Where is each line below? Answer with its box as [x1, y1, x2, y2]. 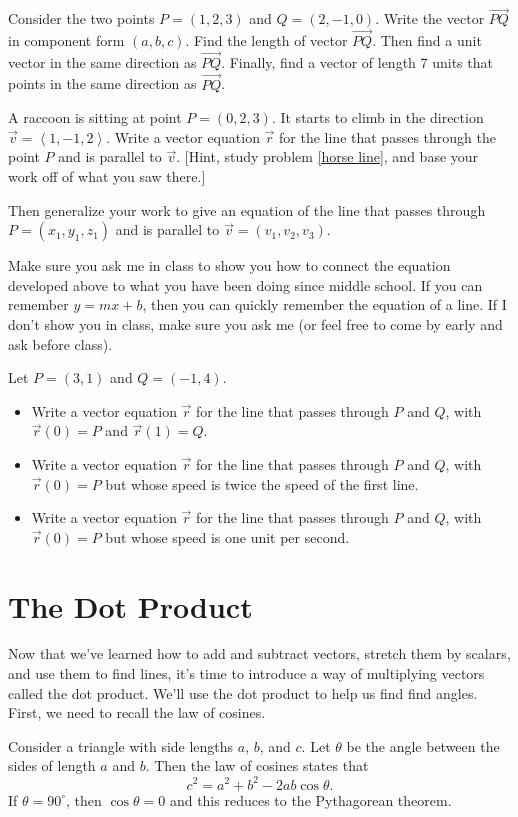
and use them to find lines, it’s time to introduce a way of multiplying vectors [8, 663, 485, 684]
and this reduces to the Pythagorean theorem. [169, 789, 452, 810]
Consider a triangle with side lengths [8, 735, 234, 756]
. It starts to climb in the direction [271, 107, 484, 128]
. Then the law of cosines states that [145, 755, 369, 776]
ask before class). [8, 333, 113, 354]
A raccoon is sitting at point [8, 107, 182, 128]
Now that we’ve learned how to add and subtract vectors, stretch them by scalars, [8, 643, 511, 664]
